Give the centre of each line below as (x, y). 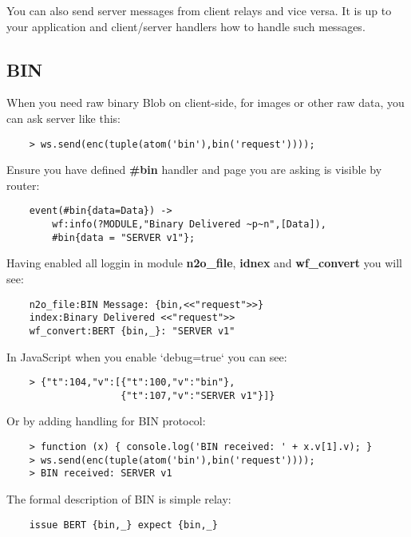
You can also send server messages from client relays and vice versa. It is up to (199, 10)
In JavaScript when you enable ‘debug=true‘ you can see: (147, 356)
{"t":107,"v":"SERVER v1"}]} (198, 395)
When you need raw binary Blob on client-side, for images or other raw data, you (205, 103)
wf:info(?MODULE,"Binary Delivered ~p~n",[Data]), (189, 225)
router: (23, 185)
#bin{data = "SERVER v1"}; (124, 237)
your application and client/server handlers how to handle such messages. (186, 26)
